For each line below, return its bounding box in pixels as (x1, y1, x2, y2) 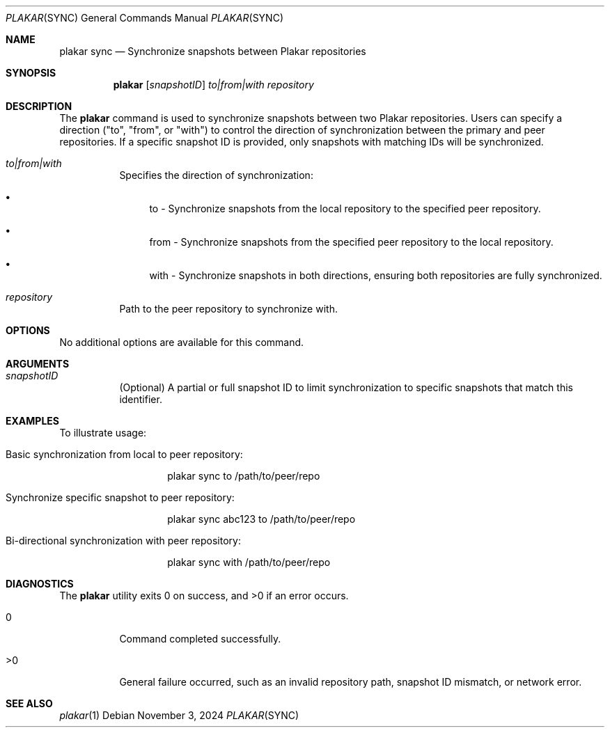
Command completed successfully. (119, 633, 281, 645)
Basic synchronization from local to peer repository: (6, 448, 243, 460)
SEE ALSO (6, 697, 53, 709)
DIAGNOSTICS (6, 578, 74, 590)
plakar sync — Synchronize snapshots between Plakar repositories (59, 45, 366, 57)
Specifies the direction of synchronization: (119, 169, 313, 181)
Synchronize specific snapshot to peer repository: (6, 491, 235, 503)
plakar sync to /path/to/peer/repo (167, 470, 320, 482)
